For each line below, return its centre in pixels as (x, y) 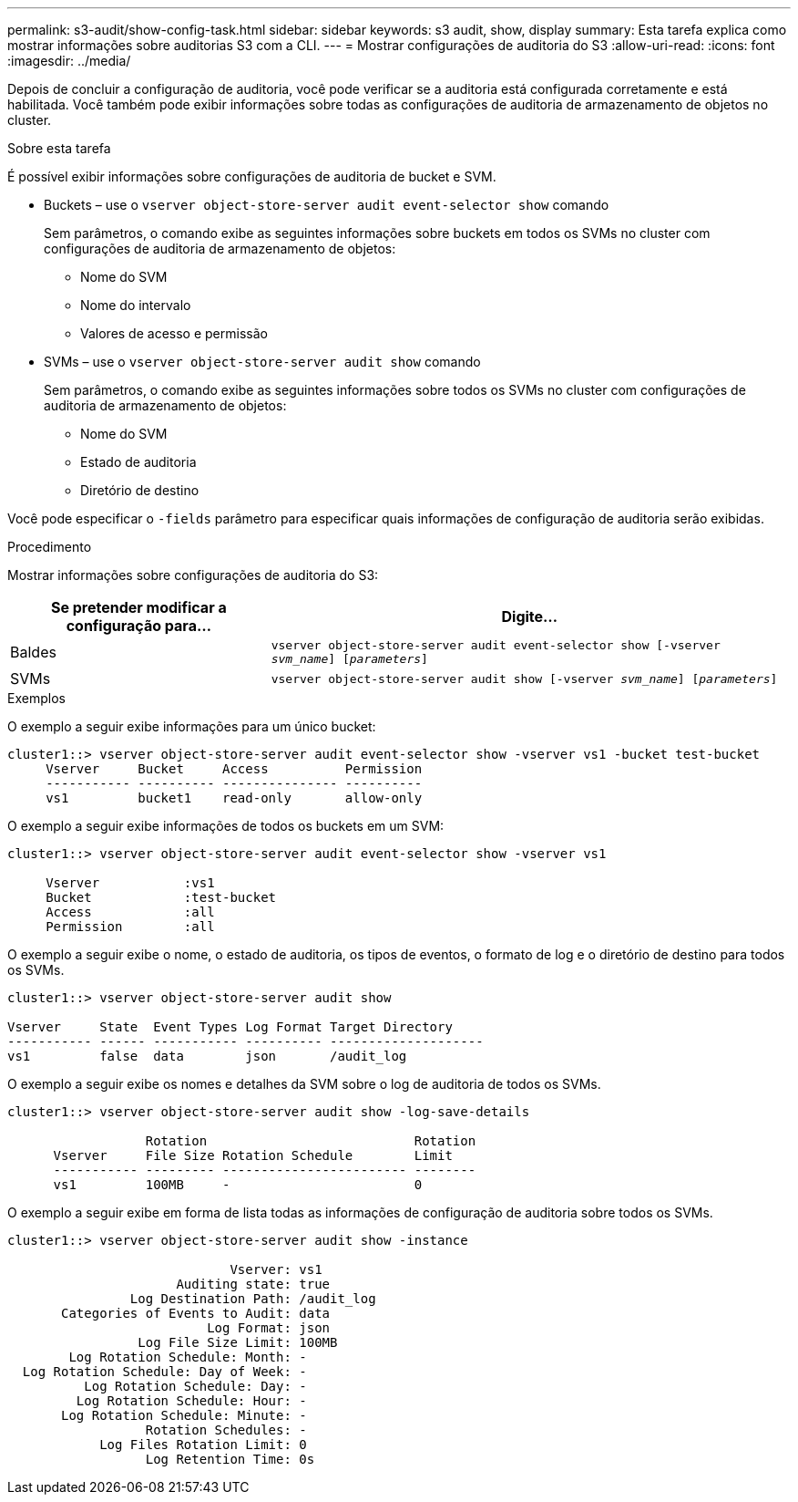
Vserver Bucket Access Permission (234, 769)
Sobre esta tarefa (59, 148)
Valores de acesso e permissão (174, 333)
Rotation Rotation (311, 1141)
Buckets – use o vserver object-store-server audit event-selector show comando (327, 205)
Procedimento (50, 547)
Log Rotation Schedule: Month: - (188, 1357)
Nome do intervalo (136, 305)
